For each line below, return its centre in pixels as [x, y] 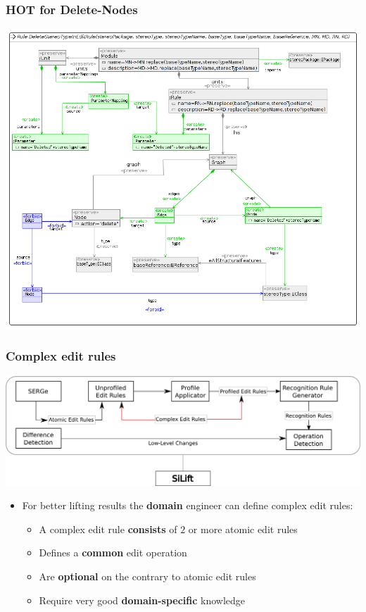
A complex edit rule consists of [108, 529]
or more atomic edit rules [243, 529]
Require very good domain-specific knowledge [142, 600]
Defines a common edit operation [113, 552]
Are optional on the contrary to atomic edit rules [147, 576]
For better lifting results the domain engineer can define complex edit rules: [188, 505]
